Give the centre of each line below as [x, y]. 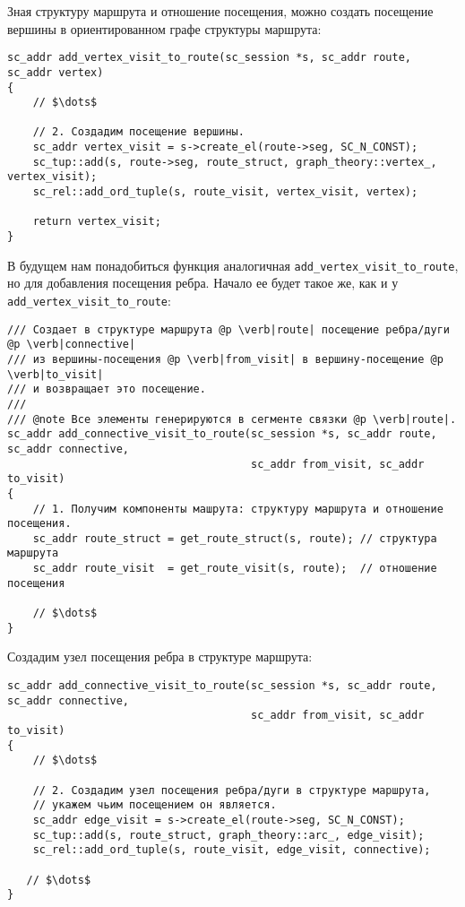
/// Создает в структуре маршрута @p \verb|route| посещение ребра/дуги [228, 329]
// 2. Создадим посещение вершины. [138, 132]
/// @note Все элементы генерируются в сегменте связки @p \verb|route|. [232, 419]
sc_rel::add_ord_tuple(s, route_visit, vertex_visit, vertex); [225, 192]
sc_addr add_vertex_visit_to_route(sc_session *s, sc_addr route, [210, 58]
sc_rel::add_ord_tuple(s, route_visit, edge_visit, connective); [232, 850]
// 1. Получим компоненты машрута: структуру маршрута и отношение [238, 509]
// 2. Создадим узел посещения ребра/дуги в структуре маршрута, [232, 790]
